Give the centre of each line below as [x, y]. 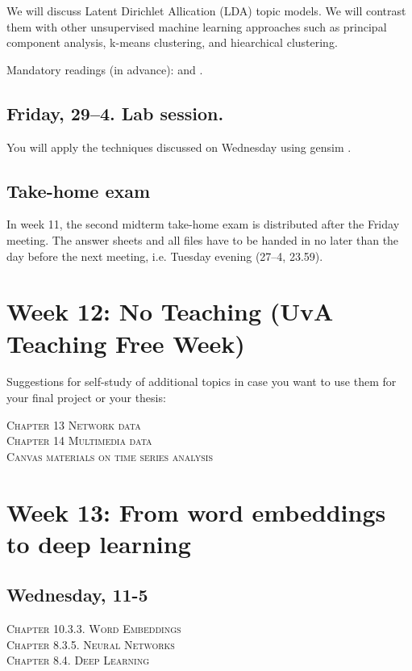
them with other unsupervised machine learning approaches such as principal [197, 26]
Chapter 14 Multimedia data [79, 440]
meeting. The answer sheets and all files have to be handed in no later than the [203, 239]
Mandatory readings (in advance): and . [105, 69]
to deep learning [99, 543]
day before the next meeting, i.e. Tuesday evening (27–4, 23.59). [165, 256]
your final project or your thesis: [86, 398]
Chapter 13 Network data [74, 424]
